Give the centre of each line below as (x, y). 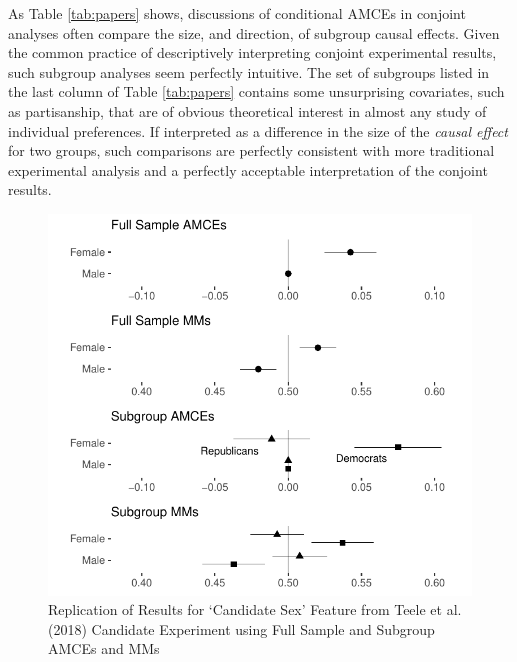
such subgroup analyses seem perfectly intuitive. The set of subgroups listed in (249, 71)
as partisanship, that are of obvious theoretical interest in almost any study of (247, 110)
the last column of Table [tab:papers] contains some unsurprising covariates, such (256, 91)
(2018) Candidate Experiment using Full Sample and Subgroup (241, 628)
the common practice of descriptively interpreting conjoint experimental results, (252, 52)
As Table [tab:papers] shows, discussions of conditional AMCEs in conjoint (237, 13)
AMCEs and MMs (104, 648)
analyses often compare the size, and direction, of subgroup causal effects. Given (254, 32)
